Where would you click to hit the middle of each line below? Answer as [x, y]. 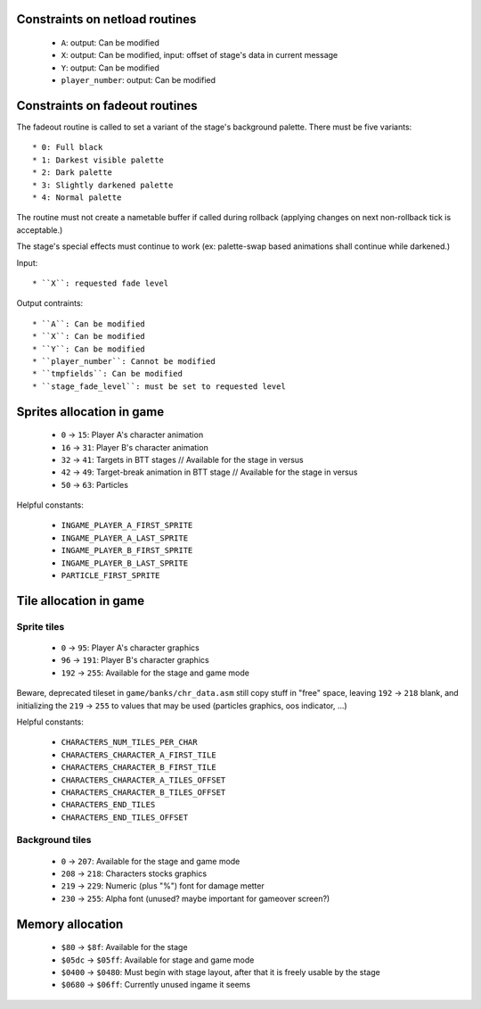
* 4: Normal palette [77, 198]
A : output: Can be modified [110, 43]
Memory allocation [70, 924]
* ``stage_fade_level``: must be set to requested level [159, 386]
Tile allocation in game [81, 601]
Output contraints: [50, 303]
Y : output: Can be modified [110, 68]
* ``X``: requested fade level [101, 283]
